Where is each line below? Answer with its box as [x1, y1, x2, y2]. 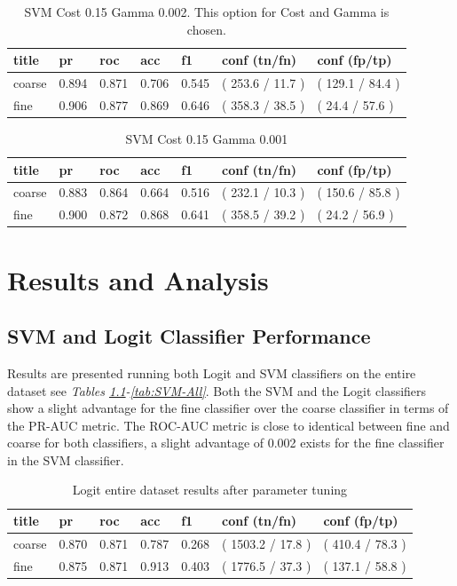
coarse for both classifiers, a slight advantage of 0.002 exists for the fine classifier [7, 433, 445, 452]
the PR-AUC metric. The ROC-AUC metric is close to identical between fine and [7, 416, 450, 434]
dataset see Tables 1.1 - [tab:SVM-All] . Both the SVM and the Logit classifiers [7, 381, 427, 400]
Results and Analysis [7, 261, 269, 297]
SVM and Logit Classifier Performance [7, 322, 371, 350]
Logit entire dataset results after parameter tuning [72, 480, 348, 499]
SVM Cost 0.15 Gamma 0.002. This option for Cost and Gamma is [24, 3, 390, 20]
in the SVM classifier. [7, 450, 124, 469]
